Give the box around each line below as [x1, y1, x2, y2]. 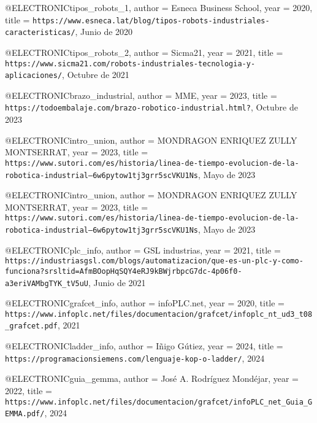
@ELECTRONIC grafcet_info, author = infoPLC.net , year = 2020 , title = [5, 297, 285, 309]
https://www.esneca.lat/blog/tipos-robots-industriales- [32, 16, 270, 25]
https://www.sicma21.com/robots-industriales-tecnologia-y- [5, 59, 256, 68]
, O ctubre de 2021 [62, 68, 129, 81]
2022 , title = [5, 384, 52, 397]
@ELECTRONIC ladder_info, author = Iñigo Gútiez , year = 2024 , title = [5, 340, 283, 352]
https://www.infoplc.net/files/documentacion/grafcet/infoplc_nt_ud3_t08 [5, 309, 313, 319]
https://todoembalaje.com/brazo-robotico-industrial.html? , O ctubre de [5, 101, 298, 114]
